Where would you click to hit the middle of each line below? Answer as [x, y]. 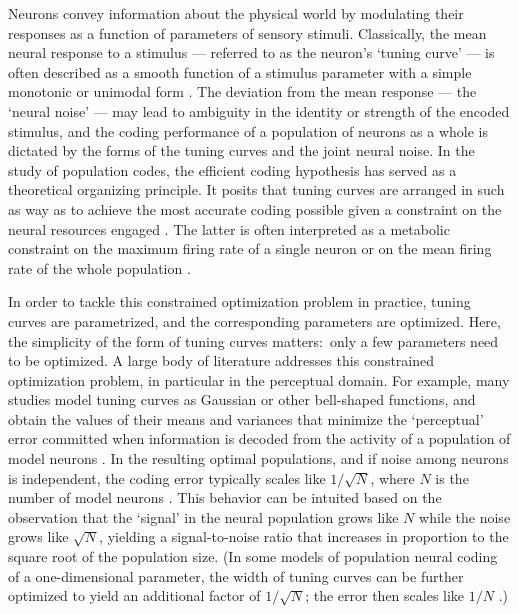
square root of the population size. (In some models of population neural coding [253, 556]
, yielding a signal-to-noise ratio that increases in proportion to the [304, 536]
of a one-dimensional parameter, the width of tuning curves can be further [236, 575]
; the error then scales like [385, 595]
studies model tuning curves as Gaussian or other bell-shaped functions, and [242, 399]
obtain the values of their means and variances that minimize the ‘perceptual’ [246, 418]
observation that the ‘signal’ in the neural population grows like [203, 516]
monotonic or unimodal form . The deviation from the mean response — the [242, 91]
